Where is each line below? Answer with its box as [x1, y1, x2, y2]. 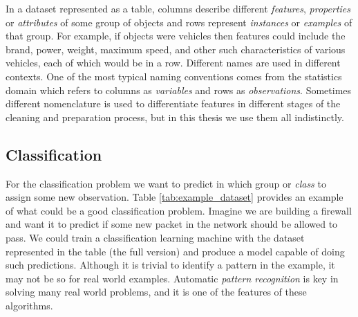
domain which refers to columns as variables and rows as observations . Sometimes [6, 82, 352, 97]
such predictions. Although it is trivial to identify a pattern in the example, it [6, 257, 335, 272]
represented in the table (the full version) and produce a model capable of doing [6, 244, 345, 258]
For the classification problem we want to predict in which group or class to [6, 176, 326, 190]
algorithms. [6, 298, 53, 312]
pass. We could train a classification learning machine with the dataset [6, 230, 305, 244]
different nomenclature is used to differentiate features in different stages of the [6, 96, 341, 111]
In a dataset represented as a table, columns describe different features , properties [6, 1, 351, 15]
